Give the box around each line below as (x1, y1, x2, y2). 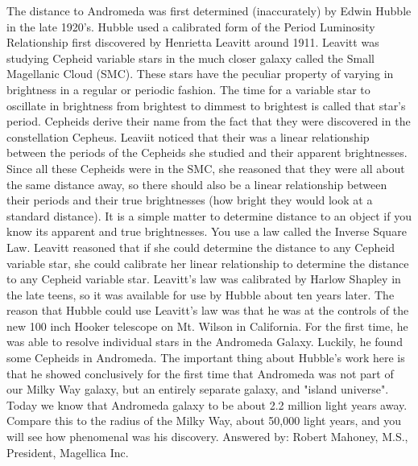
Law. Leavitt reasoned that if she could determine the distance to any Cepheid (6, 238, 395, 255)
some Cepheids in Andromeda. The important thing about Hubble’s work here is (6, 349, 405, 366)
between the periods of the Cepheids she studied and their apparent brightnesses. (6, 144, 408, 161)
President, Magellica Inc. (6, 443, 129, 460)
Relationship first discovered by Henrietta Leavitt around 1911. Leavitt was (6, 34, 379, 51)
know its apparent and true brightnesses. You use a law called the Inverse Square (6, 223, 407, 240)
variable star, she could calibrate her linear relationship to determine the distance (6, 254, 409, 271)
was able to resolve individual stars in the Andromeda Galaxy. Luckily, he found (6, 333, 403, 350)
